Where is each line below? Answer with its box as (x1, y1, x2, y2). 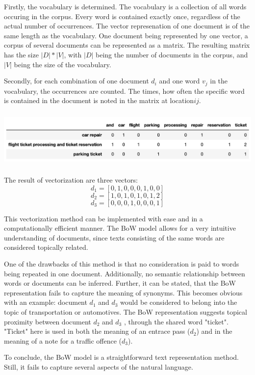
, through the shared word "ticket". (124, 316, 229, 326)
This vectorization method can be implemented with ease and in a (4, 213, 203, 223)
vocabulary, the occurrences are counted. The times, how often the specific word (4, 85, 245, 96)
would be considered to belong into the (120, 297, 237, 307)
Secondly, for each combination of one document (4, 76, 149, 86)
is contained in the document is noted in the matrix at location (4, 95, 194, 106)
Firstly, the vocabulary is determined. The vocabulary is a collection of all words (4, 1, 247, 11)
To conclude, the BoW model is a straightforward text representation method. (4, 352, 239, 362)
